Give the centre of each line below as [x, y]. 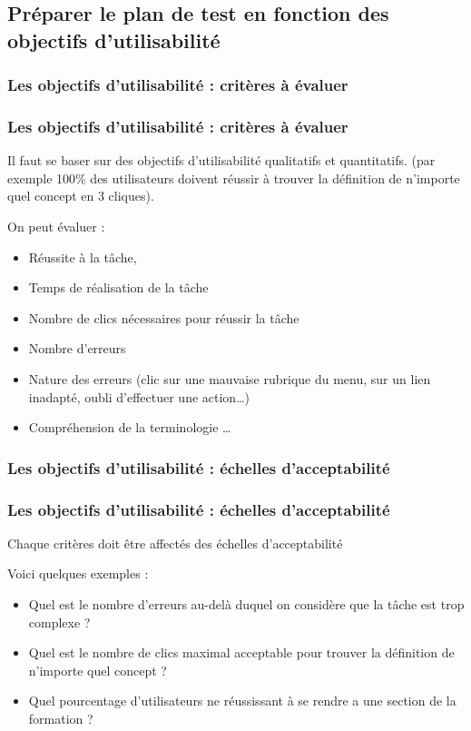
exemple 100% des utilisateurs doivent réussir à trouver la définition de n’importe [234, 178]
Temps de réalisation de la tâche [118, 287]
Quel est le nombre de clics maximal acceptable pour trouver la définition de [241, 652]
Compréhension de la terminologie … [130, 427]
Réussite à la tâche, [83, 257]
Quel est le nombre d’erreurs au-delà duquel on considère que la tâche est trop [246, 604]
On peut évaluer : [56, 227]
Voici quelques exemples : [78, 573]
